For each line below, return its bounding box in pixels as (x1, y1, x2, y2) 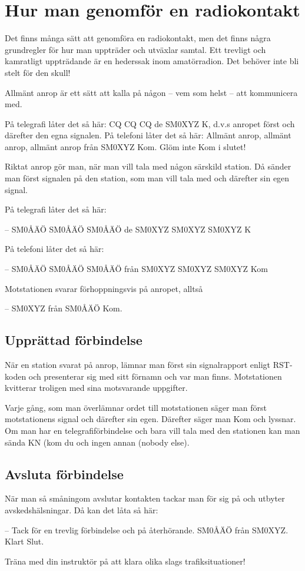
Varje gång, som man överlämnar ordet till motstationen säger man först (5, 401, 267, 413)
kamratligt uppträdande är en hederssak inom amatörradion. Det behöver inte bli (5, 55, 299, 67)
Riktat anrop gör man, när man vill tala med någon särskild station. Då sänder (5, 160, 291, 172)
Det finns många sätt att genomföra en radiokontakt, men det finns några (5, 32, 271, 44)
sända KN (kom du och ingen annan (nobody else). (5, 436, 190, 448)
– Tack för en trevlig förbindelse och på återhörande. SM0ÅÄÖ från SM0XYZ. (5, 523, 289, 536)
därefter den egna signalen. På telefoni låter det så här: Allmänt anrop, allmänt (5, 129, 291, 141)
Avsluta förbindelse (5, 464, 124, 483)
